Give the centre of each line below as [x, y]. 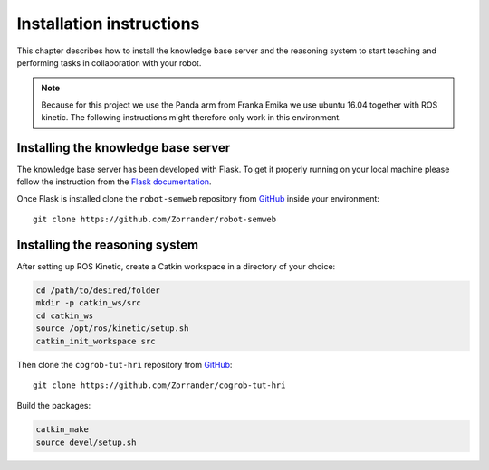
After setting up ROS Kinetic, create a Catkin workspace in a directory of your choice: [176, 267]
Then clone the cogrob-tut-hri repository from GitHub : [125, 364]
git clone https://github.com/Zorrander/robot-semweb [154, 220]
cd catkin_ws [65, 315]
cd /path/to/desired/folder [98, 291]
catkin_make [62, 430]
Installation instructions [108, 23]
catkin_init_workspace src [96, 341]
